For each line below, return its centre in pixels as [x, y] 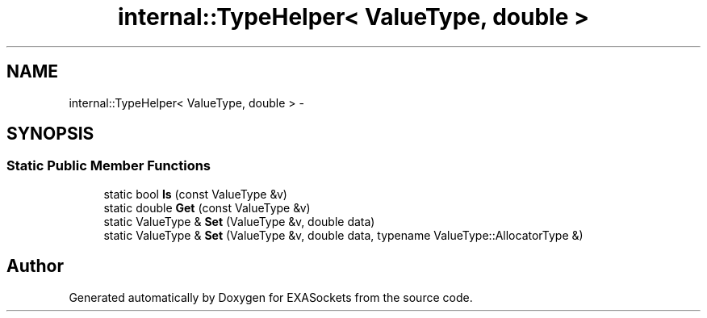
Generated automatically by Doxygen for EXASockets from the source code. [271, 297]
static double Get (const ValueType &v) [207, 207]
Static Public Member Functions [109, 166]
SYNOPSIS [50, 134]
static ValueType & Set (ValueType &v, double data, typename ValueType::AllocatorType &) [343, 235]
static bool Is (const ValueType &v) [195, 194]
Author [35, 266]
